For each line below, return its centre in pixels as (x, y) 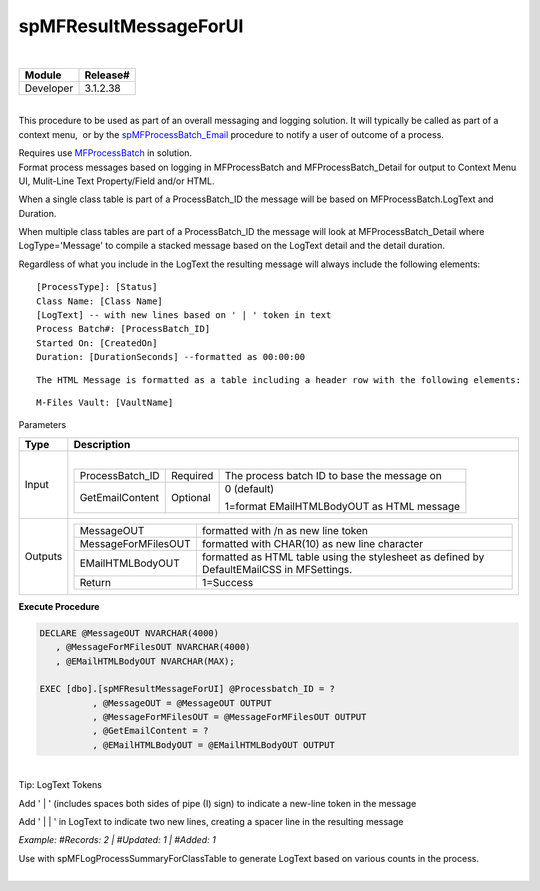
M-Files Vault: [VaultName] (105, 402)
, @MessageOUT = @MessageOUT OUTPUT (181, 703)
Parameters (42, 425)
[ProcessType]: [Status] (97, 287)
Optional (190, 497)
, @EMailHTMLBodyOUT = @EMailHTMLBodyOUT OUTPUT (213, 744)
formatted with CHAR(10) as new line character (312, 543)
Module (43, 75)
